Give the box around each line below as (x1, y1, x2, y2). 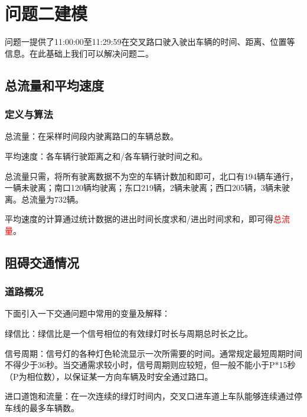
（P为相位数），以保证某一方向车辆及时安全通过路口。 (5, 370, 213, 382)
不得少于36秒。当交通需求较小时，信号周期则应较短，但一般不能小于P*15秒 (5, 359, 296, 371)
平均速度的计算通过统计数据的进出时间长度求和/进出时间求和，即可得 (5, 213, 273, 225)
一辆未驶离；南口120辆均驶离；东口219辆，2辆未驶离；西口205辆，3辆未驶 (5, 181, 290, 194)
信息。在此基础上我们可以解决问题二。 (5, 47, 153, 59)
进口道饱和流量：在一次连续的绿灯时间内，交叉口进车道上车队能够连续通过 (5, 390, 294, 402)
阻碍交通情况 (5, 253, 79, 271)
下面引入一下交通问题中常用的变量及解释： (5, 307, 170, 320)
